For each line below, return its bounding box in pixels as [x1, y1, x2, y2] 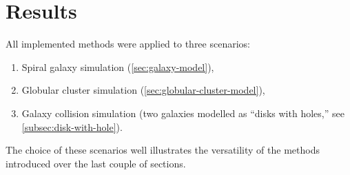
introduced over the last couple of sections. [6, 156, 186, 170]
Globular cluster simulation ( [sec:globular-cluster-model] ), [21, 83, 265, 97]
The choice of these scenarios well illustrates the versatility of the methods [6, 143, 320, 157]
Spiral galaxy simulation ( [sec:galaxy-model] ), [21, 59, 214, 74]
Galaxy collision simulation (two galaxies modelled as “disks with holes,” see [21, 105, 344, 120]
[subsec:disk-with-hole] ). [21, 119, 123, 134]
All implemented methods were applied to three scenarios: [6, 37, 250, 51]
